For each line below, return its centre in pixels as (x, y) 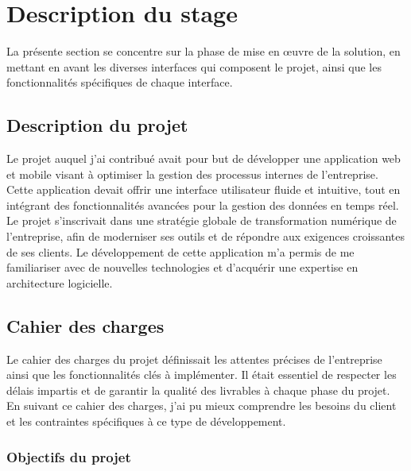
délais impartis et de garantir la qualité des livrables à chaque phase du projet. (198, 390)
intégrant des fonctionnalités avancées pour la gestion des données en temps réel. (203, 205)
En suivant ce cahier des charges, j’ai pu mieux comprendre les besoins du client (202, 405)
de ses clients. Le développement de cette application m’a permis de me (180, 251)
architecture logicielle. (60, 282)
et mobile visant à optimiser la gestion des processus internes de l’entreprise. (192, 174)
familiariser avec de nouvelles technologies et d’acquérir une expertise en (182, 267)
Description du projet (97, 125)
